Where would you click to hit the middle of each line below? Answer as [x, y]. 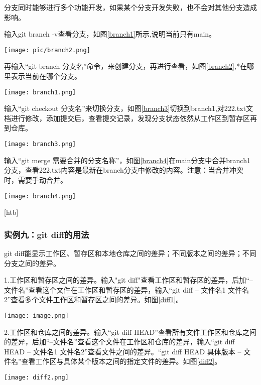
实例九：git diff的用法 [47, 234]
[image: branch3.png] [40, 144]
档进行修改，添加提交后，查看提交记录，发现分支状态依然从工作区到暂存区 [127, 118]
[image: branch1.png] [40, 92]
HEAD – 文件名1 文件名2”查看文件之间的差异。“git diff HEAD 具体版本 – [123, 351]
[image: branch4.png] [40, 196]
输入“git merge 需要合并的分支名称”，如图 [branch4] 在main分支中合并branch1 [127, 160]
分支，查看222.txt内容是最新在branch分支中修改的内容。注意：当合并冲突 [124, 170]
